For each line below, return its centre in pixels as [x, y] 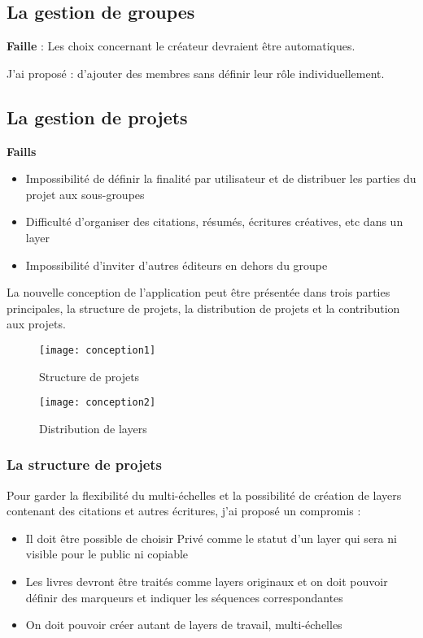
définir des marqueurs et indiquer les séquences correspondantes [184, 597]
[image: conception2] [98, 403]
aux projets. [36, 324]
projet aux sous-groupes [85, 194]
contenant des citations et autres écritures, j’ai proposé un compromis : [184, 511]
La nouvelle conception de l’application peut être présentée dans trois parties [198, 292]
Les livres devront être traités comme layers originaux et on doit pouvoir [207, 582]
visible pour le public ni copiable [107, 554]
